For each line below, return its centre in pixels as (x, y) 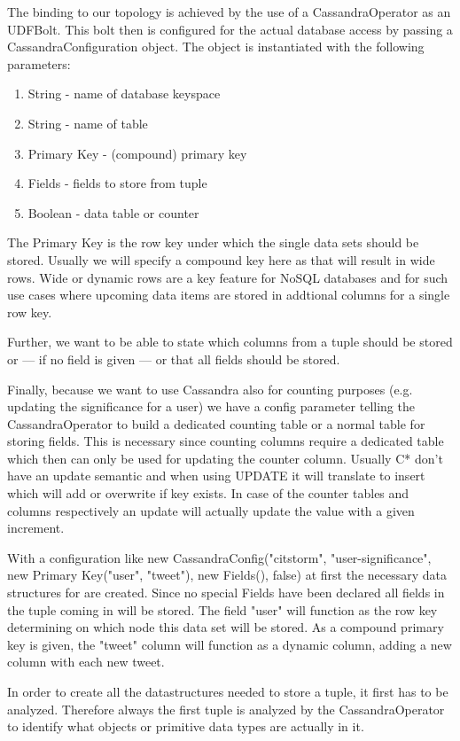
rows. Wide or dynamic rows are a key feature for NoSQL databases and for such (228, 277)
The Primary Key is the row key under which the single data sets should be (213, 242)
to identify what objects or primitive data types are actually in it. (186, 726)
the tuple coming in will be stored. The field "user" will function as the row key (222, 609)
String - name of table (88, 123)
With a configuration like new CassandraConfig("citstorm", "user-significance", (219, 557)
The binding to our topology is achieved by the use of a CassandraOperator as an (229, 12)
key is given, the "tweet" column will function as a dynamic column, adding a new (230, 644)
